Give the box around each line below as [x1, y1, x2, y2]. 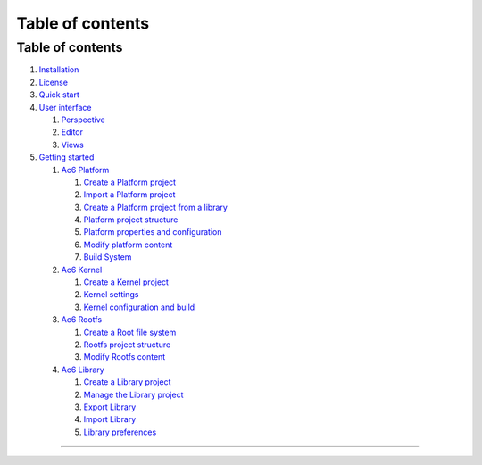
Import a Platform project [83, 189, 176, 200]
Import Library [83, 414, 137, 425]
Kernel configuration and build [83, 302, 195, 312]
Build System [83, 252, 132, 262]
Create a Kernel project [83, 277, 170, 287]
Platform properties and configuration [83, 227, 222, 237]
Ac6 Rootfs [61, 314, 103, 325]
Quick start [38, 89, 79, 100]
